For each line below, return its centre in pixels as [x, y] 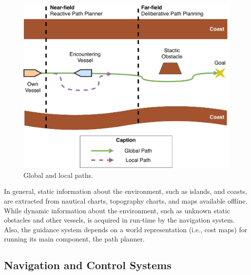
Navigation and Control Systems [88, 265]
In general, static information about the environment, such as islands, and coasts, [125, 191]
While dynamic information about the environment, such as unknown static [117, 210]
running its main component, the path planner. [74, 239]
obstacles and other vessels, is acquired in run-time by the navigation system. [119, 220]
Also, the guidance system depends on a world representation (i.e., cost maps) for [126, 229]
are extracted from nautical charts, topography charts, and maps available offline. [126, 201]
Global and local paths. [58, 175]
